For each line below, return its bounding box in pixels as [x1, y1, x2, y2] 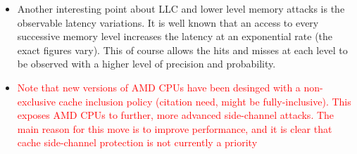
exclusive [17, 94, 56, 108]
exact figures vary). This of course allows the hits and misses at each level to [17, 42, 348, 57]
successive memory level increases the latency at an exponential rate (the [17, 29, 333, 44]
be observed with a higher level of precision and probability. [17, 56, 276, 71]
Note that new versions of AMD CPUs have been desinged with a [17, 79, 301, 94]
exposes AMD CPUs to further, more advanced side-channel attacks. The [17, 108, 334, 122]
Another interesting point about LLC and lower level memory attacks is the [17, 1, 345, 15]
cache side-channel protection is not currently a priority [17, 135, 258, 150]
